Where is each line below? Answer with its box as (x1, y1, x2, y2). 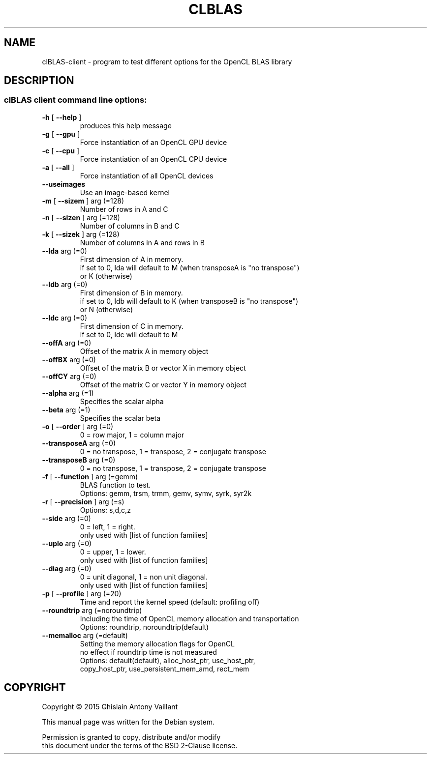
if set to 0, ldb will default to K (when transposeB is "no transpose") (80, 296, 299, 305)
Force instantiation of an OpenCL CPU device (80, 154, 227, 163)
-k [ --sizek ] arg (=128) (42, 230, 120, 238)
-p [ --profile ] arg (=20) (42, 589, 122, 598)
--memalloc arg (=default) (42, 631, 128, 640)
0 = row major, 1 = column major (80, 430, 185, 439)
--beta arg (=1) (42, 405, 91, 414)
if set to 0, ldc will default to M (80, 330, 178, 339)
